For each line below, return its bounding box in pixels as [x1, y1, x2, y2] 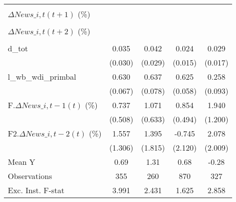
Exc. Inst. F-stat [8, 184, 64, 196]
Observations [8, 170, 52, 181]
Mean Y [8, 156, 36, 167]
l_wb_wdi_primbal [8, 71, 76, 82]
